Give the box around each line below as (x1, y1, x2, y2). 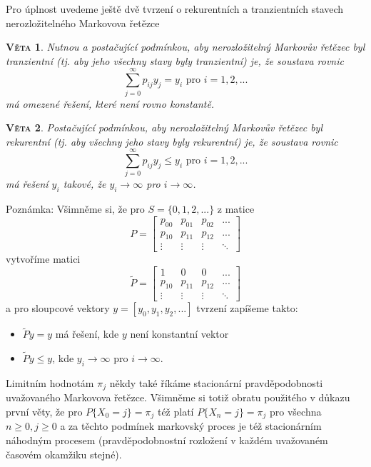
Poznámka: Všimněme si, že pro (6, 201, 145, 216)
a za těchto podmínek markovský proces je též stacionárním (60, 418, 322, 433)
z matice (217, 201, 255, 216)
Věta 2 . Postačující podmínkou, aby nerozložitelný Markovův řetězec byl (6, 120, 322, 135)
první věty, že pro (6, 403, 83, 418)
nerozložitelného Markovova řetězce (6, 15, 160, 30)
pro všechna (270, 403, 322, 418)
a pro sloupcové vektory (6, 300, 110, 315)
